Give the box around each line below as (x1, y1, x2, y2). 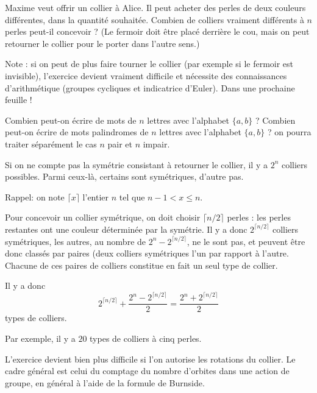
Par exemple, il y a (5, 332, 76, 345)
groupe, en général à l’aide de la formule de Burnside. (5, 376, 205, 389)
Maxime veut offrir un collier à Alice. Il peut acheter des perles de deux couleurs (5, 1, 306, 13)
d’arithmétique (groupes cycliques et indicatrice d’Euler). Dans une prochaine (5, 81, 295, 94)
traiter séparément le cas (5, 137, 97, 150)
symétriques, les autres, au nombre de (5, 235, 146, 247)
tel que (119, 190, 145, 203)
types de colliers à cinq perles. (90, 332, 202, 345)
